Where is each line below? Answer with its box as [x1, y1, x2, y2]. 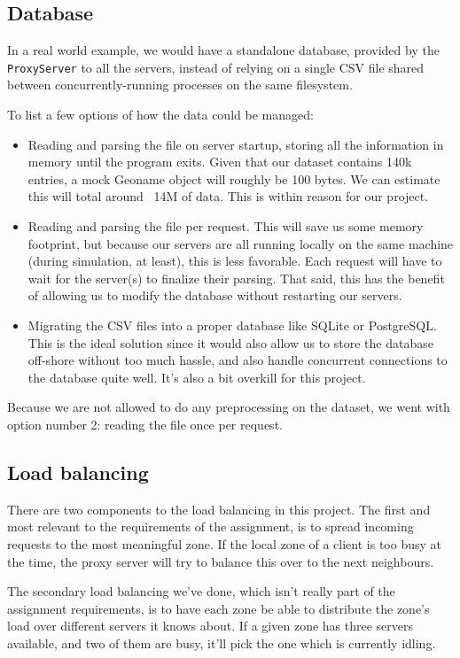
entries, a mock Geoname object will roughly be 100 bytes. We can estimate [27, 169, 441, 188]
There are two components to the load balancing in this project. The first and [7, 499, 431, 518]
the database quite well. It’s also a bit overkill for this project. [27, 368, 366, 386]
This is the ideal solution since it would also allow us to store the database [27, 333, 433, 352]
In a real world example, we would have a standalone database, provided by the [7, 41, 440, 59]
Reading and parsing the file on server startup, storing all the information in [27, 135, 444, 153]
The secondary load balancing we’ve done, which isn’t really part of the [7, 582, 395, 600]
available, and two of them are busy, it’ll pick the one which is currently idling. [7, 633, 436, 652]
